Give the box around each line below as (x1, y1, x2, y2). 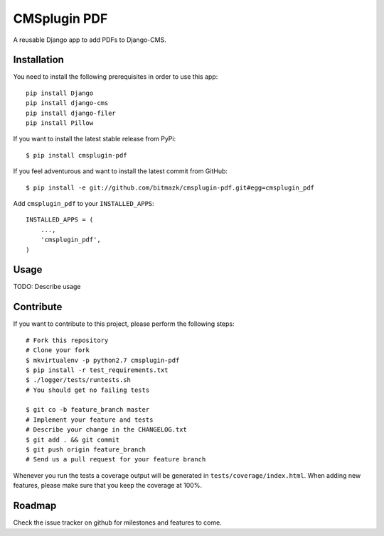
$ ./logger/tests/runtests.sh (26, 376, 132, 384)
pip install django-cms (26, 99, 109, 107)
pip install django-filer (26, 109, 117, 117)
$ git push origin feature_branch (26, 446, 146, 454)
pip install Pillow (26, 119, 94, 127)
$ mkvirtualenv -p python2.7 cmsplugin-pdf (26, 356, 180, 364)
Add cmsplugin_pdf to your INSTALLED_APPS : (13, 199, 154, 207)
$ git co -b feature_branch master (26, 405, 150, 414)
